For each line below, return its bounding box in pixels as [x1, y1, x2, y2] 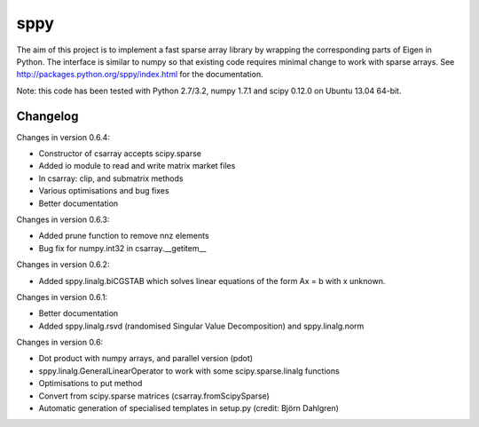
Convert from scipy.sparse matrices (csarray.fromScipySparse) [38, 391, 270, 401]
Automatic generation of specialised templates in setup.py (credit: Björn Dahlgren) [38, 403, 339, 414]
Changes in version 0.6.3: [16, 214, 110, 225]
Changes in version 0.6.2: [16, 259, 110, 270]
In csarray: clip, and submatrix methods [38, 173, 184, 184]
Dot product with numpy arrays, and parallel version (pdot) [38, 353, 253, 364]
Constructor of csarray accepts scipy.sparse [38, 148, 201, 159]
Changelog [16, 108, 79, 123]
